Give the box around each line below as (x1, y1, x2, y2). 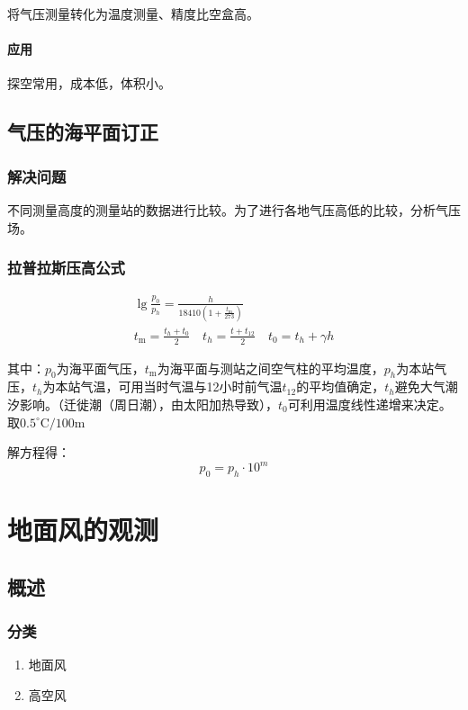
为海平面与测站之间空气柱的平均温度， (157, 358, 384, 377)
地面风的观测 (7, 511, 159, 548)
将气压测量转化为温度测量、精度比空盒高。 (7, 4, 259, 22)
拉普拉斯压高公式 (7, 256, 125, 279)
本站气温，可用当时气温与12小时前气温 (55, 377, 283, 396)
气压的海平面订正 (7, 118, 158, 146)
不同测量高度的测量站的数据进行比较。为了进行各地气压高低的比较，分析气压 (7, 200, 461, 219)
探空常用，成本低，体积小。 (7, 74, 171, 93)
